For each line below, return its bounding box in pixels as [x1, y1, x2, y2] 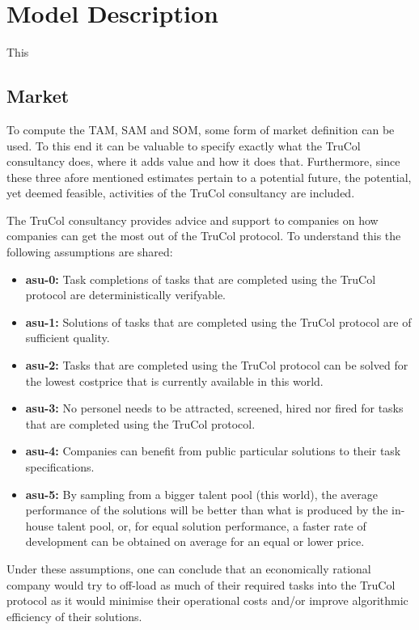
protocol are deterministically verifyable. [25, 286, 226, 303]
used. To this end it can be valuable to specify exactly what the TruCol [6, 137, 361, 154]
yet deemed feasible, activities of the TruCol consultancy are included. [6, 184, 355, 201]
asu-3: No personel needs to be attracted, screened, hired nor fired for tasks [25, 400, 404, 416]
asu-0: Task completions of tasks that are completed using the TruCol [25, 270, 376, 287]
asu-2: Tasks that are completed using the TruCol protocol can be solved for [25, 357, 408, 374]
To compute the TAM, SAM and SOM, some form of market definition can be [6, 121, 395, 137]
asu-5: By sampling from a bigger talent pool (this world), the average [25, 485, 378, 502]
